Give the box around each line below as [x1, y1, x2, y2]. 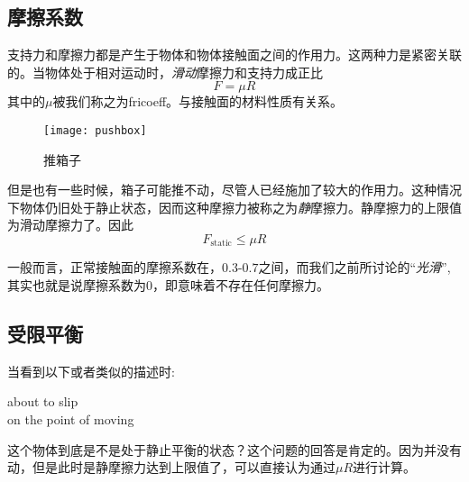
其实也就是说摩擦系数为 [7, 276, 146, 295]
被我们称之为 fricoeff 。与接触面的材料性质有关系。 [52, 92, 344, 111]
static [210, 239, 232, 249]
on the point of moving [7, 410, 134, 429]
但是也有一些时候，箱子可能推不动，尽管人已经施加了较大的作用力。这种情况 [7, 180, 462, 199]
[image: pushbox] [43, 123, 147, 137]
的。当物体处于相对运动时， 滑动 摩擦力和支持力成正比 [7, 62, 323, 81]
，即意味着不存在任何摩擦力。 [152, 276, 329, 295]
